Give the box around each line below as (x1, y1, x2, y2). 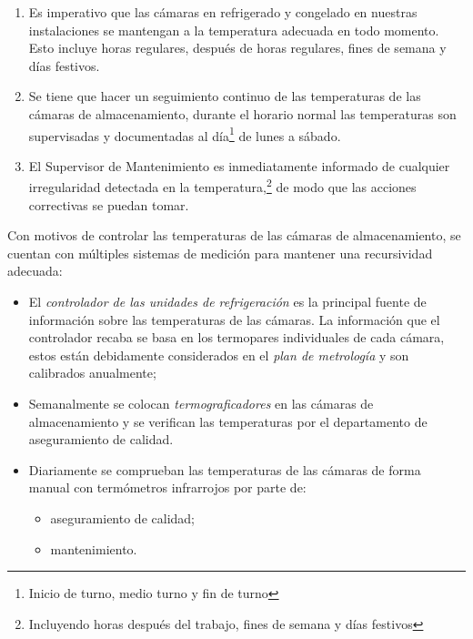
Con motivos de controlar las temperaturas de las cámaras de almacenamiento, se (7, 226, 461, 245)
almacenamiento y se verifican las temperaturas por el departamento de (28, 411, 428, 431)
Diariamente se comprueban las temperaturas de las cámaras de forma (28, 460, 421, 479)
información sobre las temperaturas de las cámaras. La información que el (28, 309, 440, 329)
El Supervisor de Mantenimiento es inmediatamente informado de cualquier (28, 156, 450, 175)
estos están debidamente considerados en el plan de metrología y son (28, 345, 409, 364)
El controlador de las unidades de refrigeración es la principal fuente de (28, 292, 427, 311)
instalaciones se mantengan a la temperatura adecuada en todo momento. (28, 20, 439, 39)
